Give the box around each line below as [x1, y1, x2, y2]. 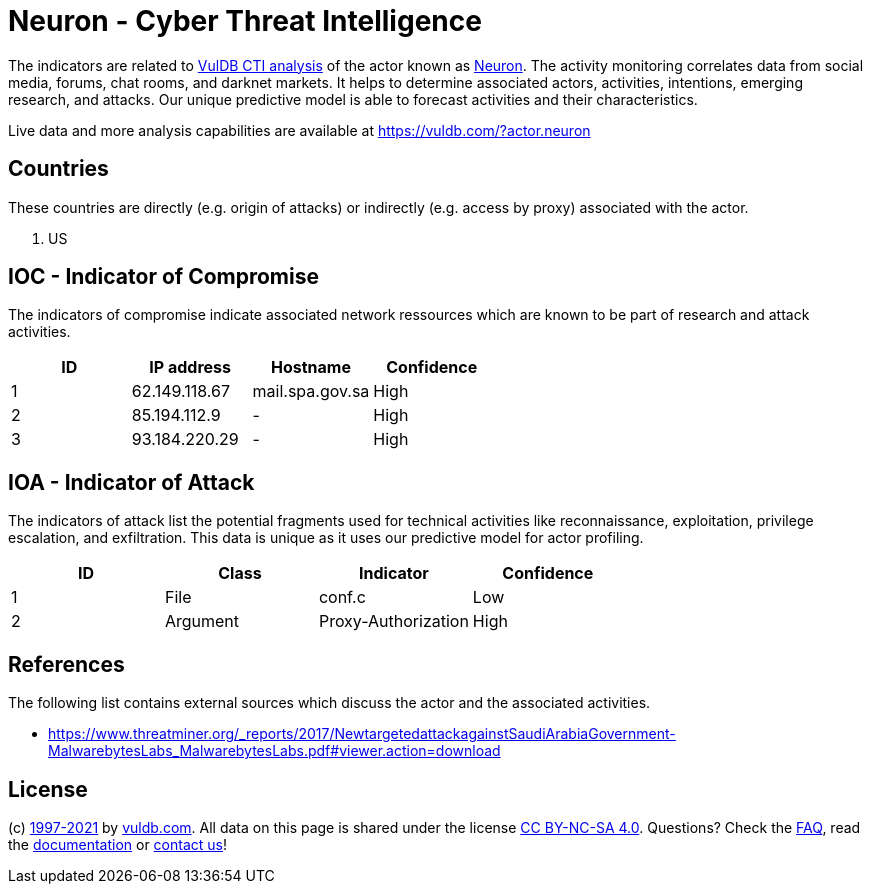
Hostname [270, 357, 351, 378]
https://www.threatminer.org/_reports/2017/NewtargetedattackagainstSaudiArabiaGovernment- [48, 725, 676, 743]
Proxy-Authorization [318, 611, 469, 632]
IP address [149, 357, 232, 378]
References [8, 651, 125, 677]
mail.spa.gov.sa [252, 381, 370, 402]
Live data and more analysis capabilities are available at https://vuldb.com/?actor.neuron [8, 121, 591, 139]
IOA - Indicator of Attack [8, 469, 255, 495]
